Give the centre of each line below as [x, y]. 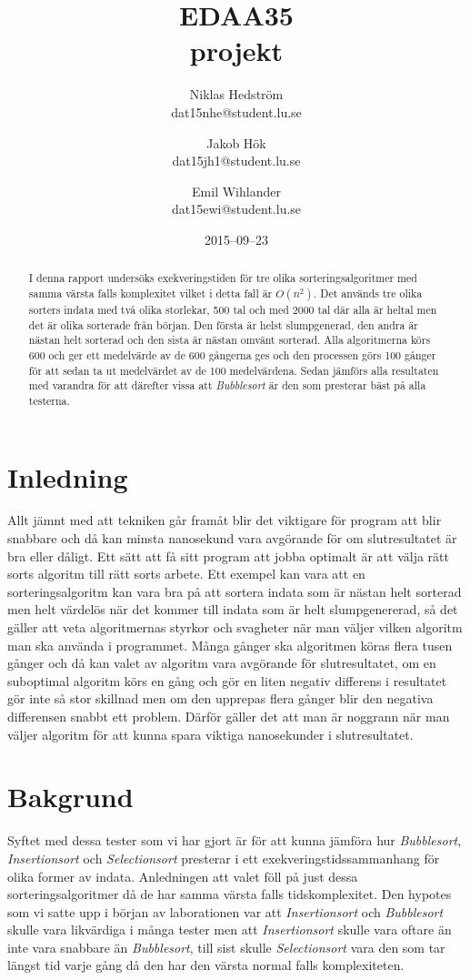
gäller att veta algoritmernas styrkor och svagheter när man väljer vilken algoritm [235, 627]
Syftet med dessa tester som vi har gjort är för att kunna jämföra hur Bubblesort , [235, 840]
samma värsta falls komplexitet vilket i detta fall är [150, 293]
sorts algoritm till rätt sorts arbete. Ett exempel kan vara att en [186, 574]
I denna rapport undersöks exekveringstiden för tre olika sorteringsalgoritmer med [223, 278]
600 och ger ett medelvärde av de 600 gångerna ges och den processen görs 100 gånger [232, 354]
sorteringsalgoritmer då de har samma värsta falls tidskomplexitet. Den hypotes [230, 894]
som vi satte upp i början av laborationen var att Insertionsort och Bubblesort [225, 911]
